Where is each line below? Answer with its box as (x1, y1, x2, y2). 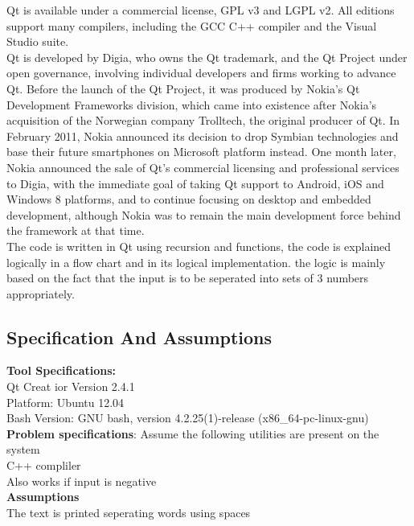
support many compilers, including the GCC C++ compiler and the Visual (6, 17, 377, 34)
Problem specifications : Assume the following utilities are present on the (6, 425, 379, 442)
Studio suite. (6, 33, 69, 50)
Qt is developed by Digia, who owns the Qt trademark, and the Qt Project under (6, 48, 408, 65)
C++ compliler (6, 457, 81, 474)
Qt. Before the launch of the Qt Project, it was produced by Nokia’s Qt (6, 80, 360, 97)
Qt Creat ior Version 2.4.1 (6, 378, 135, 395)
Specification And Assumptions (6, 324, 273, 349)
